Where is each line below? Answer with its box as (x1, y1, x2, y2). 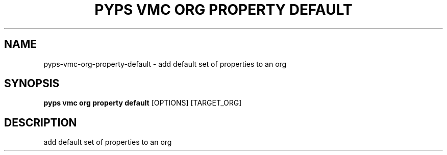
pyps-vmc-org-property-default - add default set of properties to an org (43, 59, 287, 68)
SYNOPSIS (4, 77, 60, 90)
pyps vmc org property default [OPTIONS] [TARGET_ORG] (43, 98, 242, 108)
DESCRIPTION (4, 116, 77, 129)
